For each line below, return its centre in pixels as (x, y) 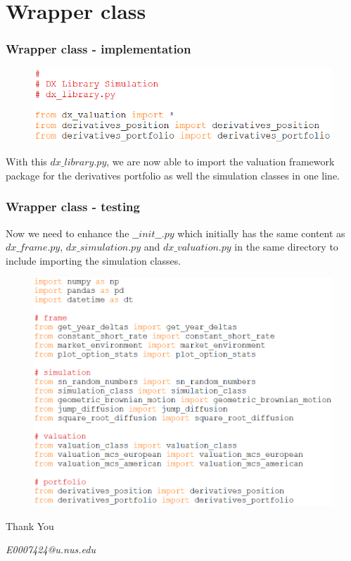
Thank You (30, 525)
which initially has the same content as (261, 233)
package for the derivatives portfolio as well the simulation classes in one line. (173, 175)
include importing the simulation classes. (94, 260)
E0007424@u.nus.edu (51, 549)
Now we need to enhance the (68, 233)
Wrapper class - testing (73, 207)
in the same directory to (286, 247)
